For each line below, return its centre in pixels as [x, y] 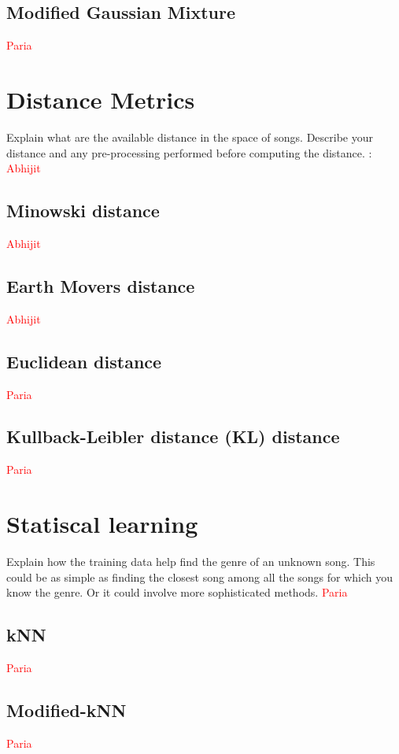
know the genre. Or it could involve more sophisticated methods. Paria [177, 592]
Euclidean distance [84, 361]
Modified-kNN [66, 710]
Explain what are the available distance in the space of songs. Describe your [190, 137]
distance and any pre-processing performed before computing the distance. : [189, 152]
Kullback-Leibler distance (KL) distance [173, 436]
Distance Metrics [101, 99]
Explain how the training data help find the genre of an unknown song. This [191, 562]
